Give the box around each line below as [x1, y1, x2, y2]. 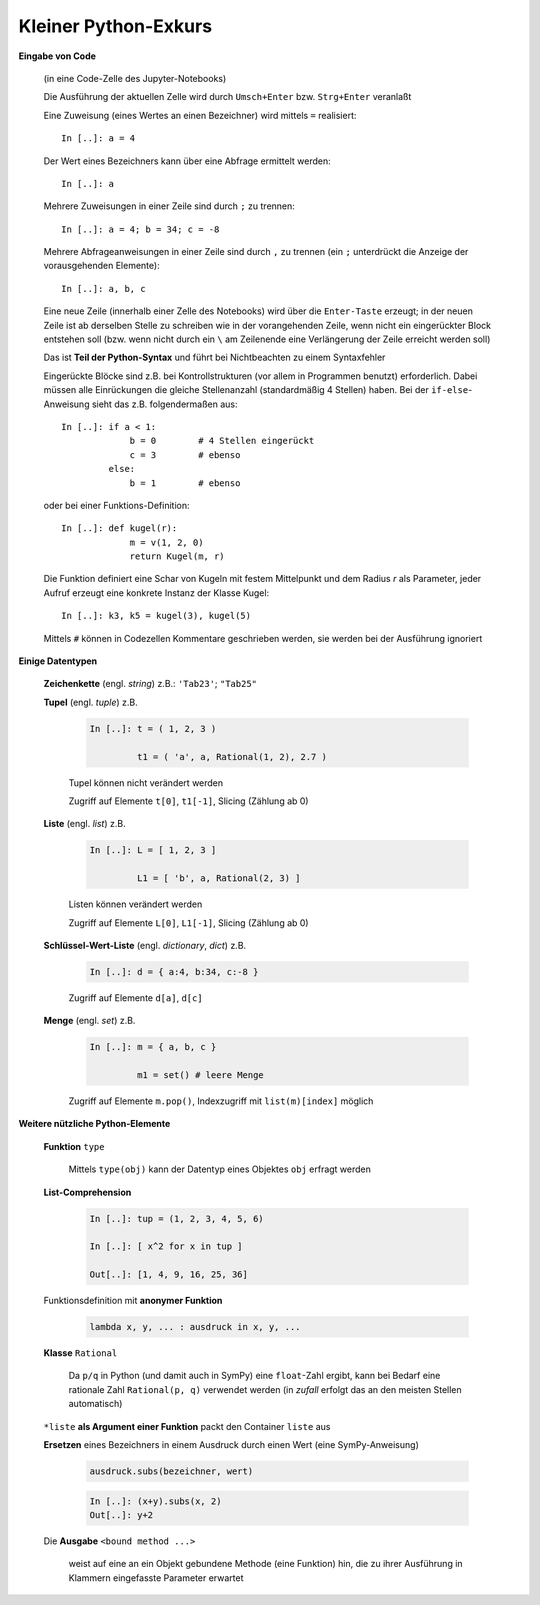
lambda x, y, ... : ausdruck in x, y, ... [89, 1321, 301, 1333]
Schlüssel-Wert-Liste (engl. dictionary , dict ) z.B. [43, 939, 247, 951]
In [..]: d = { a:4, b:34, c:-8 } [89, 966, 259, 977]
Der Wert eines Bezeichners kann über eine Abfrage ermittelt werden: [43, 155, 331, 167]
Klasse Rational [43, 1347, 118, 1359]
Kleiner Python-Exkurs [18, 15, 213, 37]
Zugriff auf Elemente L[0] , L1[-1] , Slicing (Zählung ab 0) [68, 916, 309, 929]
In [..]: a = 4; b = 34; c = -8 [61, 223, 220, 235]
